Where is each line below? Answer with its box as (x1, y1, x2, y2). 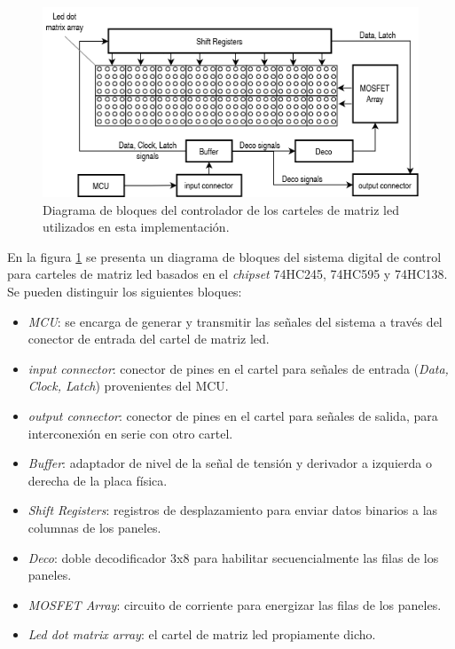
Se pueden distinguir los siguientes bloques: (7, 281, 242, 300)
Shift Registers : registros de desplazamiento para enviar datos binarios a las (27, 501, 438, 519)
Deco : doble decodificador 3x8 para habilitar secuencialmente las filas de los (27, 548, 439, 566)
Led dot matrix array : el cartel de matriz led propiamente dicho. (27, 625, 376, 644)
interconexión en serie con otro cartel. (27, 423, 233, 442)
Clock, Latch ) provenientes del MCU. (27, 376, 229, 395)
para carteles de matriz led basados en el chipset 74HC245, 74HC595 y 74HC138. (7, 265, 448, 283)
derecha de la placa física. (27, 471, 168, 489)
